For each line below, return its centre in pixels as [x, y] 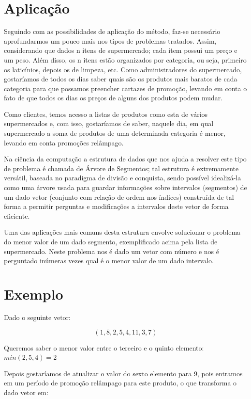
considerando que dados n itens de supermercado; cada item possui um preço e [121, 50]
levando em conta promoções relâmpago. [64, 142]
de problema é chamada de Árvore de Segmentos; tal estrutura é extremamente [121, 168]
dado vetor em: [26, 392]
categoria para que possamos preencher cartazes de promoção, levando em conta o [125, 88]
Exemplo [34, 294]
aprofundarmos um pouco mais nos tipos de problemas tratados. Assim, [110, 40]
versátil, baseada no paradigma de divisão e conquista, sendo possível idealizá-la [123, 178]
